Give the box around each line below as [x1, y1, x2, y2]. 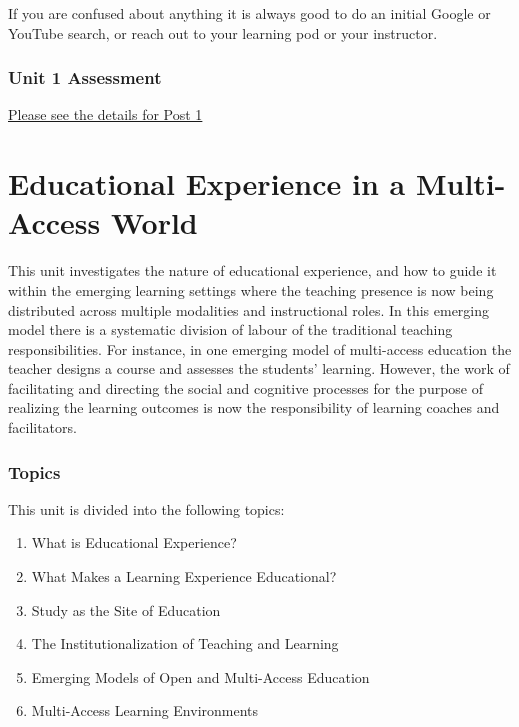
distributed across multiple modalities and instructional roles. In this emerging [8, 299, 490, 320]
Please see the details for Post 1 [8, 104, 203, 125]
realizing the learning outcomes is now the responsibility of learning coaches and [8, 397, 500, 418]
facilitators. [8, 417, 77, 438]
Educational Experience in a [8, 163, 406, 204]
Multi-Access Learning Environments [31, 700, 259, 721]
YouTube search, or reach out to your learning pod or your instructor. [8, 22, 438, 43]
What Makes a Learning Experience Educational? [31, 566, 337, 587]
